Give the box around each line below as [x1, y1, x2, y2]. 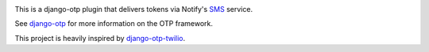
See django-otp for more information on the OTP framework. [14, 19, 214, 28]
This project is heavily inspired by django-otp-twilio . [14, 33, 186, 43]
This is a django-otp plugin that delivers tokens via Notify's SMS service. [14, 5, 253, 13]
